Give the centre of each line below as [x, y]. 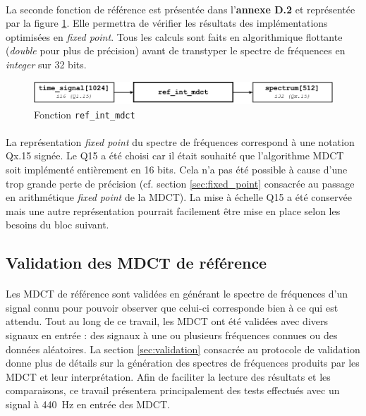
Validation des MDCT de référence [136, 263]
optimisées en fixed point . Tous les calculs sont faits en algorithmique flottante [174, 36]
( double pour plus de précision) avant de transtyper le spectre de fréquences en [176, 50]
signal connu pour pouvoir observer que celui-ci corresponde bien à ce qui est [172, 307]
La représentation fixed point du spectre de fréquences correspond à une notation [180, 141]
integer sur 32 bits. [46, 64]
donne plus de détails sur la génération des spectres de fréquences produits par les [183, 363]
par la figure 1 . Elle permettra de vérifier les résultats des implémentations [167, 23]
